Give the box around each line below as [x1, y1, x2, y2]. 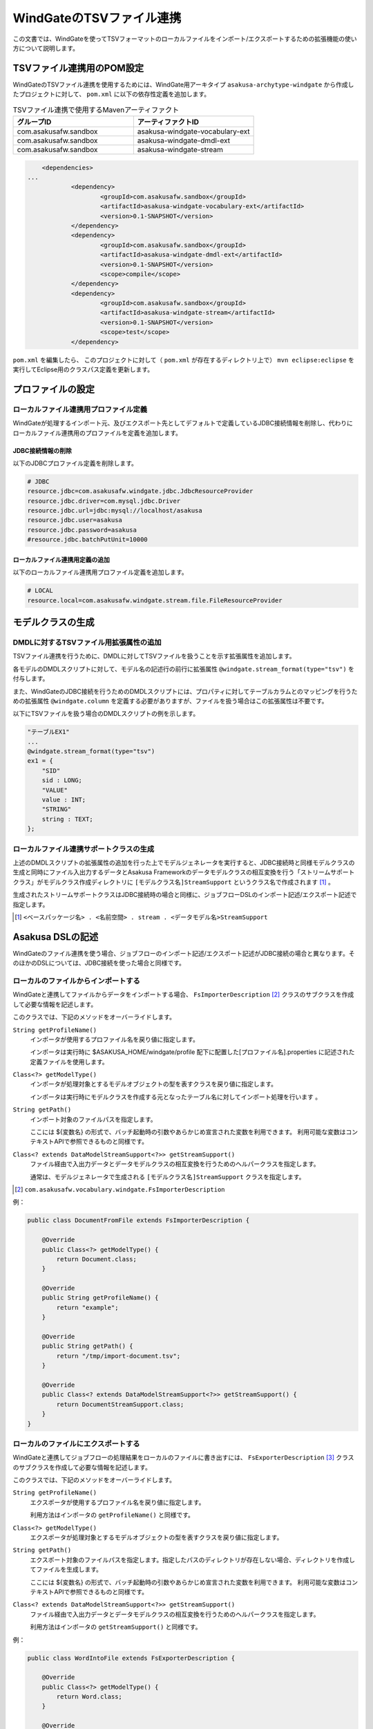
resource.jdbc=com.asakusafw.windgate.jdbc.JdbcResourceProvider [27, 488, 254, 495]
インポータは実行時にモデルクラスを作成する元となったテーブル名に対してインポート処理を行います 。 [30, 1093, 321, 1101]
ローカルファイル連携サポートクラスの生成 [12, 844, 155, 853]
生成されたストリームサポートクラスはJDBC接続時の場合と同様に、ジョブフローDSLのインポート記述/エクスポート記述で [12, 891, 357, 899]
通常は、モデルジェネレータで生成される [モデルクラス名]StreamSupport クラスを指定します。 [30, 1172, 305, 1181]
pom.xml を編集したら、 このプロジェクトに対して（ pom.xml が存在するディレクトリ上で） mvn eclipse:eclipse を [12, 355, 355, 364]
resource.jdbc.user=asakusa [27, 516, 122, 524]
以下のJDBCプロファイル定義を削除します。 [12, 459, 138, 467]
